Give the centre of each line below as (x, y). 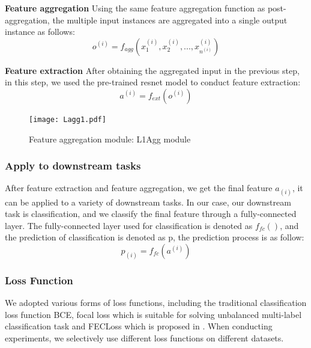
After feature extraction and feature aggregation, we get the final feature (139, 188)
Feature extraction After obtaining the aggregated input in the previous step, (152, 70)
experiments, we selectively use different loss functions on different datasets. (144, 338)
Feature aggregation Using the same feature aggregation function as (135, 8)
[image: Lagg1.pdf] (68, 119)
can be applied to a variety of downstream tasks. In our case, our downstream (148, 202)
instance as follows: (40, 32)
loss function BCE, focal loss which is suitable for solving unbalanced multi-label (153, 314)
